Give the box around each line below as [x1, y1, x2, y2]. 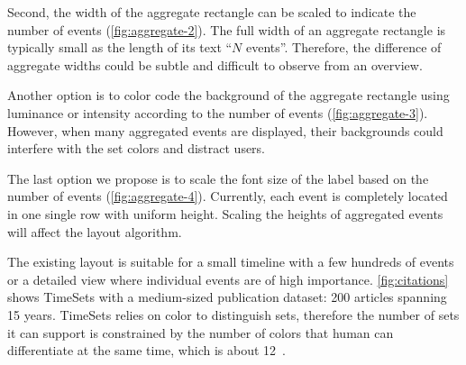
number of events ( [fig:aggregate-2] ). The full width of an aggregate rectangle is [7, 20, 446, 39]
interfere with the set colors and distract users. [7, 139, 266, 158]
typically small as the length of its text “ [7, 38, 233, 57]
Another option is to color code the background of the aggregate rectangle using [7, 86, 450, 105]
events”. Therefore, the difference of [246, 38, 442, 57]
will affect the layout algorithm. [7, 222, 182, 241]
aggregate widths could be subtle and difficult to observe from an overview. [7, 55, 423, 74]
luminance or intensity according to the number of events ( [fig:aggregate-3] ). [7, 103, 428, 122]
